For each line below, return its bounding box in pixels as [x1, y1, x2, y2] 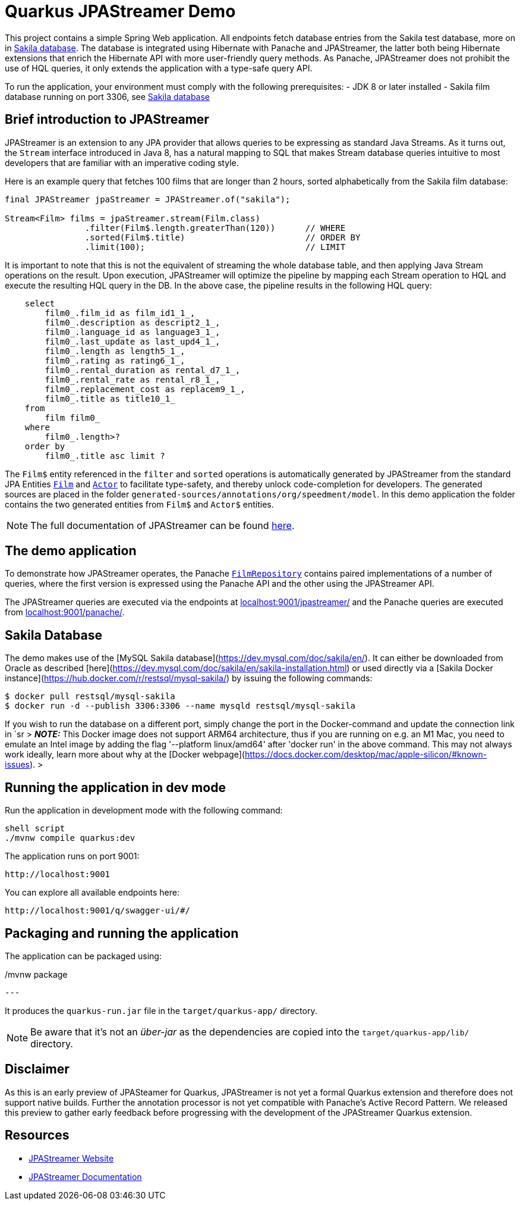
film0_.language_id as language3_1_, [45, 327, 220, 337]
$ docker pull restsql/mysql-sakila [5, 691, 175, 702]
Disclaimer [5, 1062, 70, 1077]
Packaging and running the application [5, 925, 239, 941]
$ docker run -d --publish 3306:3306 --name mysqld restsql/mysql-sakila [5, 701, 356, 711]
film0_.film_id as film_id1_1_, [45, 308, 196, 318]
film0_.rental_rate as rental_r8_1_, [45, 374, 220, 384]
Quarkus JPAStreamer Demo [5, 1, 236, 21]
